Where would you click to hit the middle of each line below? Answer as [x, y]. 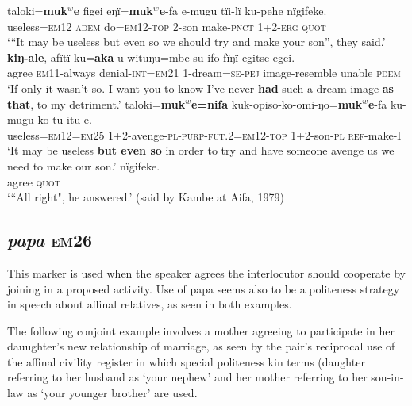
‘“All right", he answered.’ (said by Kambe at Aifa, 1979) [146, 197]
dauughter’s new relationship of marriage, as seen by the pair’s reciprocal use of [201, 346]
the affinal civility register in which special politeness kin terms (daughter [186, 361]
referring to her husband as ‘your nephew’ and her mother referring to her [187, 377]
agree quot [34, 181]
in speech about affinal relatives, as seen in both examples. [150, 304]
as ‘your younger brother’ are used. [112, 393]
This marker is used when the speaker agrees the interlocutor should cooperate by [206, 272]
